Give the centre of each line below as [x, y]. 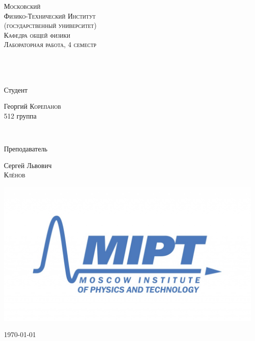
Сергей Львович [28, 165]
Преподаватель [26, 149]
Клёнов [15, 175]
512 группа [20, 115]
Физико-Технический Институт [50, 15]
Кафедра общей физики [37, 35]
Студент [16, 89]
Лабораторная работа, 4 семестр [50, 44]
